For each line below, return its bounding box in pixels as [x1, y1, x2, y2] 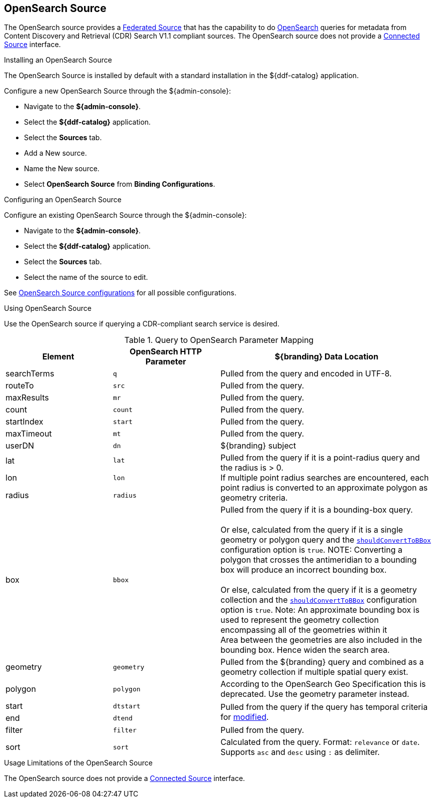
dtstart [113, 702, 140, 710]
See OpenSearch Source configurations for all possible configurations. [4, 288, 236, 297]
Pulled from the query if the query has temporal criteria [220, 702, 428, 712]
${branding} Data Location [274, 351, 378, 362]
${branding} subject [220, 441, 296, 451]
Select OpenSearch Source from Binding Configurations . [24, 180, 215, 189]
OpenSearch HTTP [129, 346, 202, 357]
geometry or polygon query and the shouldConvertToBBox [220, 535, 431, 545]
